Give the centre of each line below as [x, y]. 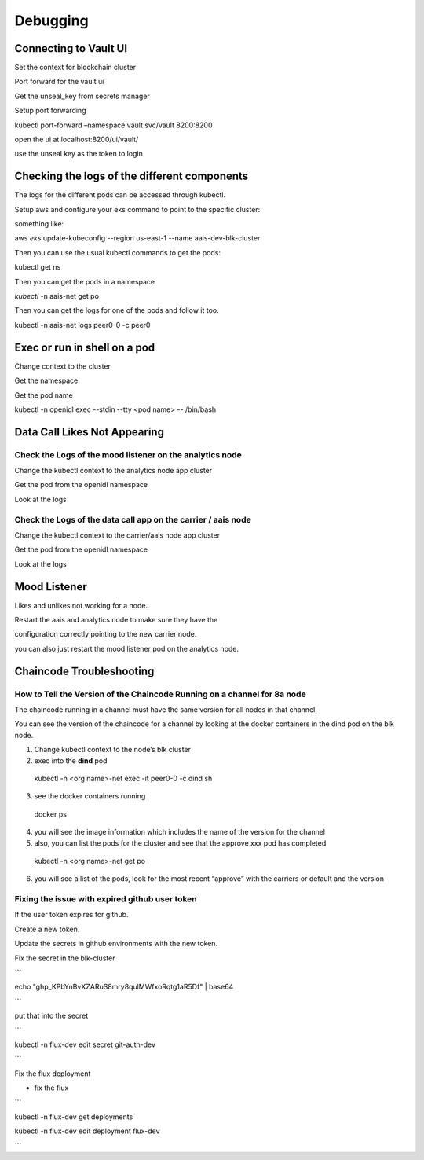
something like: [39, 224]
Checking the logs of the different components [132, 176]
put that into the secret [51, 1016]
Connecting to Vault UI [71, 48]
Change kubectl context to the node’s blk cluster [113, 750]
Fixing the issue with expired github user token [106, 899]
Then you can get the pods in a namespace [85, 281]
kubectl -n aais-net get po [57, 296]
